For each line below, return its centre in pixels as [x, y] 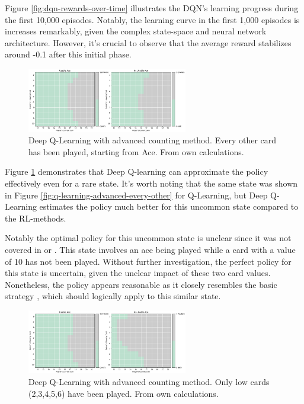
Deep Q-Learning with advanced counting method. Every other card [153, 140]
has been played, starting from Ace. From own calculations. [136, 151]
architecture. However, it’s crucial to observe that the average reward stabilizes [148, 42]
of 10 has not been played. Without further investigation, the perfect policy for [148, 261]
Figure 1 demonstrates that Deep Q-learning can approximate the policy [137, 171]
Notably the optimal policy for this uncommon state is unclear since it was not [148, 238]
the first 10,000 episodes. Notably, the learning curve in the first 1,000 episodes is [152, 19]
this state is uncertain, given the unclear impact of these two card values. [138, 273]
